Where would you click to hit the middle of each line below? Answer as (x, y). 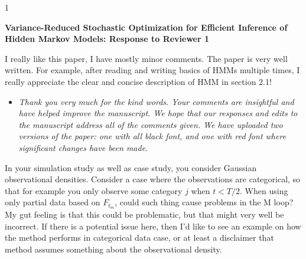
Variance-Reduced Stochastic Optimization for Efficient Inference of (146, 27)
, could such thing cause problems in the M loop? (204, 202)
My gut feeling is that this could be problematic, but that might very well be (144, 214)
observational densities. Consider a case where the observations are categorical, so (153, 179)
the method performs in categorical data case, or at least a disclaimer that (139, 237)
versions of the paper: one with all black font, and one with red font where (152, 136)
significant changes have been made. (83, 147)
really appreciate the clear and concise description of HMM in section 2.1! (138, 81)
